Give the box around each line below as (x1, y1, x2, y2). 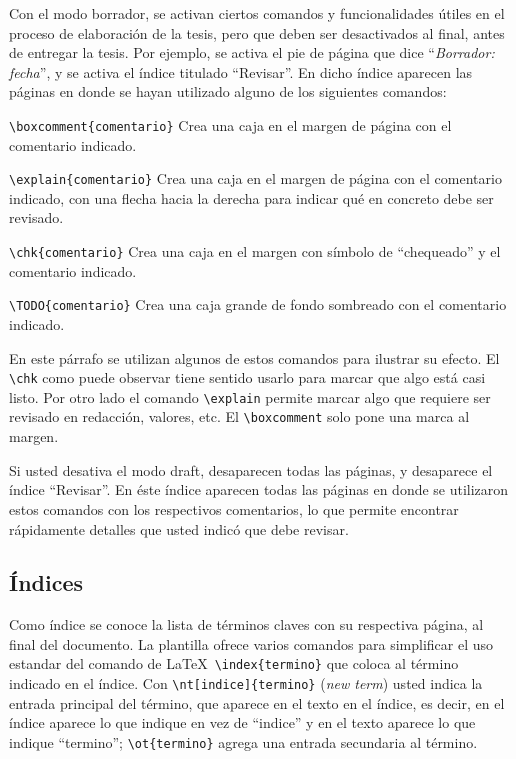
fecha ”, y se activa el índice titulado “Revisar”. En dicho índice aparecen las (9, 61, 473, 82)
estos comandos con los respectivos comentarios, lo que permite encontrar (9, 498, 459, 519)
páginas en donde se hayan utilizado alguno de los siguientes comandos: (9, 81, 447, 102)
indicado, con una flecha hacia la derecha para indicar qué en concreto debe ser (9, 187, 494, 208)
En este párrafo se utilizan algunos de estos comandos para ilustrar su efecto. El (9, 347, 500, 368)
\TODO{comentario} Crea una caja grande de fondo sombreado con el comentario (9, 294, 507, 315)
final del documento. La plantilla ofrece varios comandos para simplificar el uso (9, 633, 494, 654)
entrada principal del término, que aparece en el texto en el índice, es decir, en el (9, 692, 505, 713)
